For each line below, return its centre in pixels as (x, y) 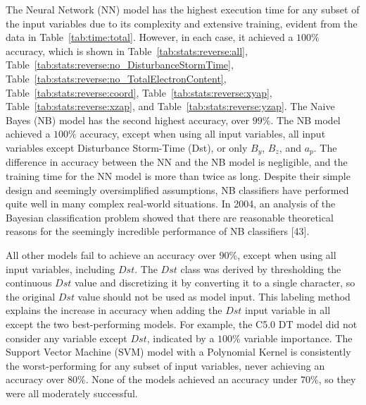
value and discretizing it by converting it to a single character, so (215, 283)
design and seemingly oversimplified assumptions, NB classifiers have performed (177, 189)
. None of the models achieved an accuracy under (191, 379)
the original (31, 296)
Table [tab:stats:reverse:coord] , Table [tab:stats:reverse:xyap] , (139, 92)
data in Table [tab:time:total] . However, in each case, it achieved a (150, 37)
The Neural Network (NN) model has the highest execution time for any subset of (183, 9)
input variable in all (288, 310)
